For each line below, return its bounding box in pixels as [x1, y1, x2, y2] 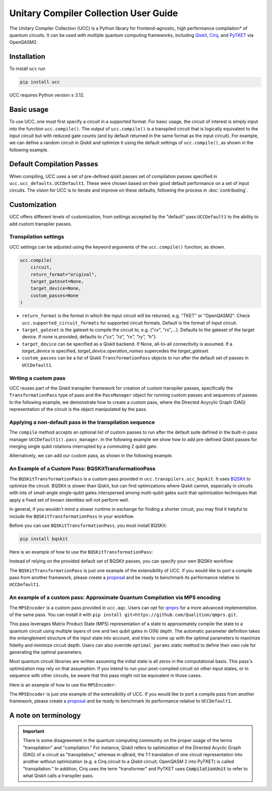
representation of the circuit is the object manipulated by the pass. [9, 406, 148, 412]
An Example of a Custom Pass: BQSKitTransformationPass [9, 465, 156, 472]
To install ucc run [9, 66, 45, 72]
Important [23, 728, 45, 734]
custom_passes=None [30, 292, 79, 298]
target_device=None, [30, 285, 82, 291]
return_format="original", [30, 271, 98, 277]
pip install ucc [20, 79, 60, 85]
